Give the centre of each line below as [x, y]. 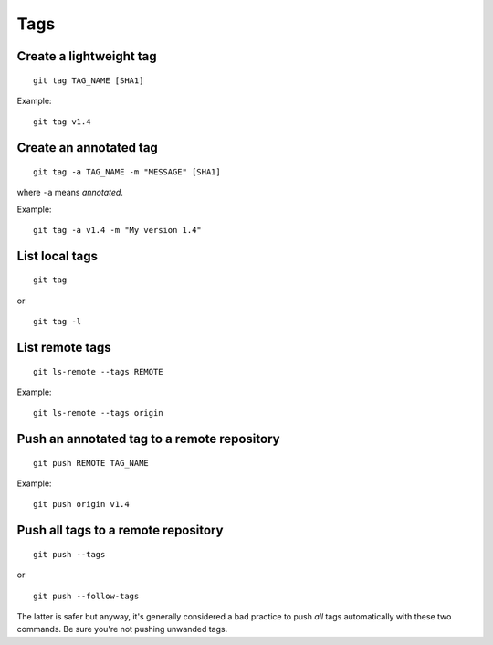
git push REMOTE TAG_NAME [91, 463]
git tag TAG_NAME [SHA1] [89, 80]
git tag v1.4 [62, 122]
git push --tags [69, 554]
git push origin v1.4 [81, 504]
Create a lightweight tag [87, 56]
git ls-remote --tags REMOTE [98, 371]
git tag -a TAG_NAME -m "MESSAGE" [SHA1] [127, 172]
